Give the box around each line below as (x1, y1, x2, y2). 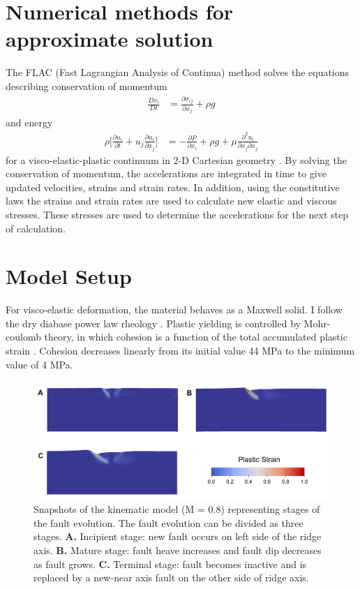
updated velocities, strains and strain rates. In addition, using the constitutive (6, 179, 340, 194)
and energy (6, 115, 53, 130)
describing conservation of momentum (6, 78, 167, 93)
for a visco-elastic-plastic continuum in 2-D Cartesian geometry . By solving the (6, 152, 347, 167)
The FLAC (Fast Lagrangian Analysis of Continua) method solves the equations (6, 65, 350, 80)
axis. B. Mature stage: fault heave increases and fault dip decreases (33, 542, 322, 557)
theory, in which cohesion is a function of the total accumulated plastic (44, 329, 347, 344)
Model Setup (6, 262, 132, 290)
